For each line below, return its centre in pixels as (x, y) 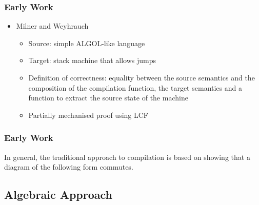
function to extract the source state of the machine (108, 98)
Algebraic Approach (58, 194)
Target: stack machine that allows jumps (92, 60)
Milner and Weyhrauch (52, 26)
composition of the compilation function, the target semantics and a (135, 87)
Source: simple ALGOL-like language (87, 43)
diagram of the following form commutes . (69, 167)
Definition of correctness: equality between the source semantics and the (142, 77)
